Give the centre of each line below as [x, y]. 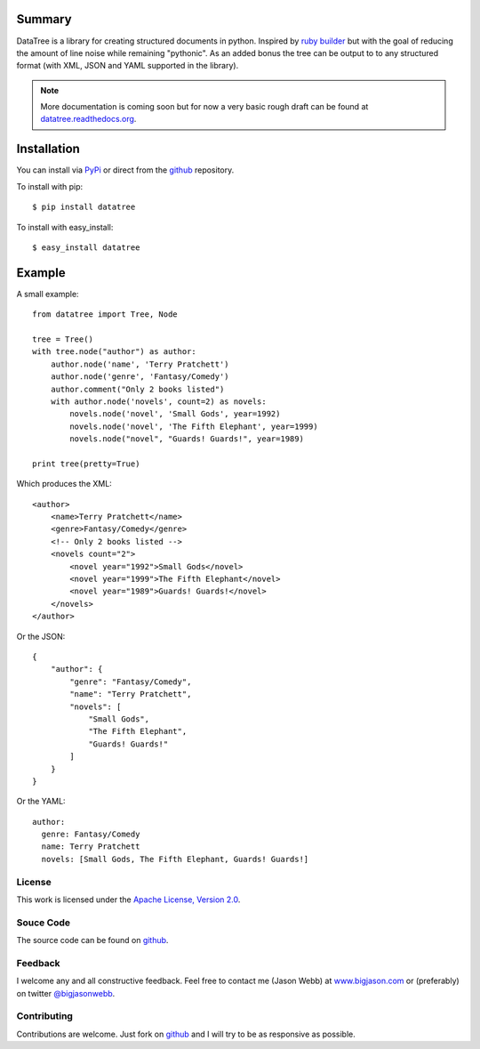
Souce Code [44, 923]
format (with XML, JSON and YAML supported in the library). [128, 66]
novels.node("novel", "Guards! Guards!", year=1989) [187, 439]
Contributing [44, 1016]
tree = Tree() [63, 339]
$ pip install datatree [84, 207]
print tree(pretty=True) [86, 464]
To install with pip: [50, 186]
